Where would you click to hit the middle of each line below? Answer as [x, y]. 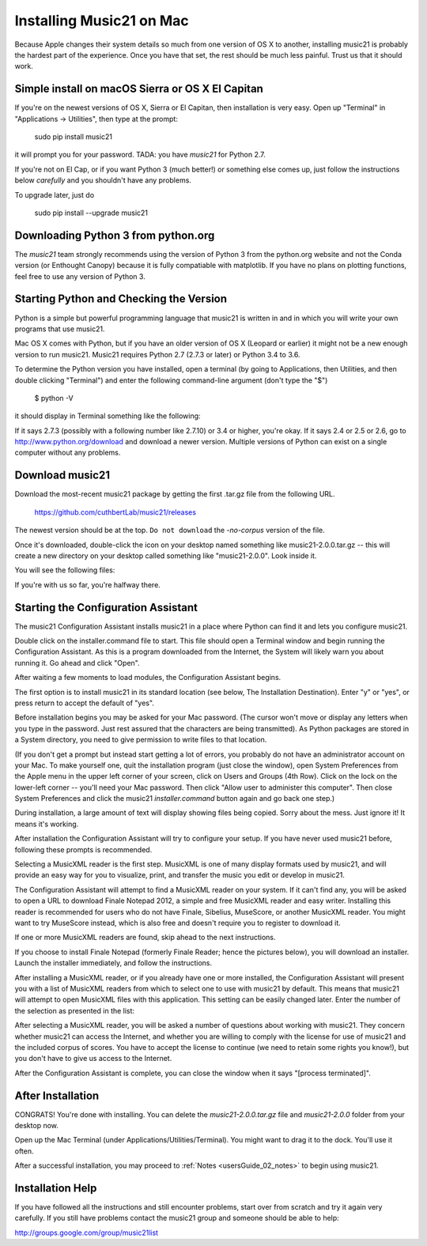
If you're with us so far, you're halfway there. [88, 584]
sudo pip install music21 [73, 137]
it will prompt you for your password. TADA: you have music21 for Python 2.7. [140, 155]
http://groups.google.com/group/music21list [86, 1233]
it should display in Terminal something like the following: [108, 416]
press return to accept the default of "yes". [84, 703]
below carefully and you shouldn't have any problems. [103, 180]
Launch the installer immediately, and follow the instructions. [113, 963]
